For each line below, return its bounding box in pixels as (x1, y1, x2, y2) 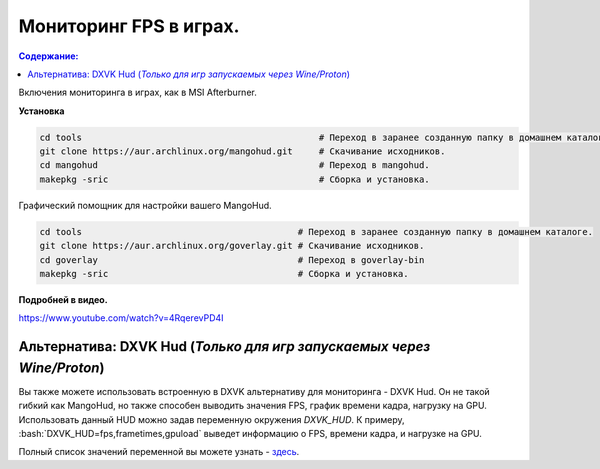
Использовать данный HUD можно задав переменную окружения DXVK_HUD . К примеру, (18, 413, 405, 425)
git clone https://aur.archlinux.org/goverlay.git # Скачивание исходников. (39, 240, 425, 252)
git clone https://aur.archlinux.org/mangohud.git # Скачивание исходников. (39, 146, 446, 157)
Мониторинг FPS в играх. (18, 15, 240, 37)
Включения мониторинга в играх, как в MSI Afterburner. (18, 86, 257, 99)
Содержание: (18, 50, 79, 62)
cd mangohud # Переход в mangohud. (39, 160, 430, 171)
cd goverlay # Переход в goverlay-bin (39, 254, 425, 265)
